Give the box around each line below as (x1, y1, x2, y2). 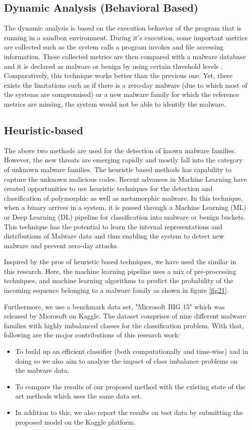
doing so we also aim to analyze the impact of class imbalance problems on (15, 355, 238, 366)
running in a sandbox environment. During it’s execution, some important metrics (4, 32, 248, 42)
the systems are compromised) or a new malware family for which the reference (4, 89, 239, 99)
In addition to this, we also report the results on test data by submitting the (15, 407, 243, 417)
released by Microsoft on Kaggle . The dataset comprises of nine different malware (4, 311, 246, 321)
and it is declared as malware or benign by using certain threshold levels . (4, 61, 223, 71)
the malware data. (15, 365, 69, 375)
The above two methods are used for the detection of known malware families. (4, 145, 236, 155)
